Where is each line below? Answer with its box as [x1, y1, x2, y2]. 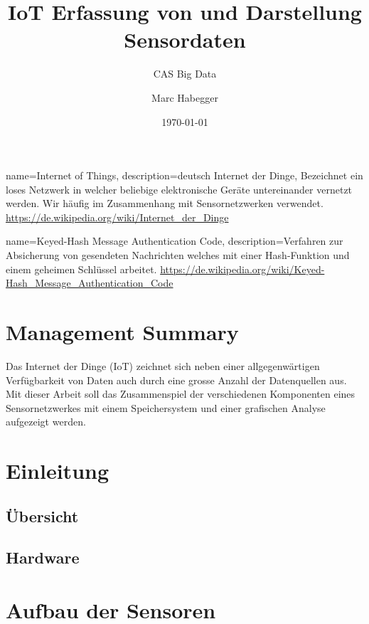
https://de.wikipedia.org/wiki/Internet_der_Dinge [6, 209, 229, 224]
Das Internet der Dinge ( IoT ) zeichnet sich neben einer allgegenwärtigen [6, 358, 320, 373]
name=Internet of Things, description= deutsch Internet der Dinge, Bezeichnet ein [6, 168, 363, 183]
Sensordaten [124, 25, 246, 54]
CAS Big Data [153, 66, 217, 81]
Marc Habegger [151, 90, 218, 105]
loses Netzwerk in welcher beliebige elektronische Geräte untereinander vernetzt [6, 181, 353, 196]
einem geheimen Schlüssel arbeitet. [6, 261, 157, 276]
